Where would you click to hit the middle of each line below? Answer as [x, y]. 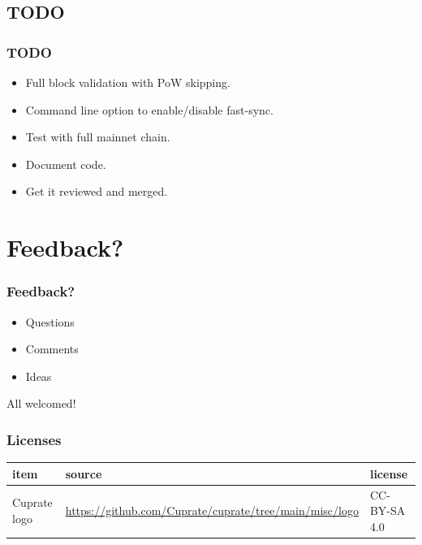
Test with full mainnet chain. [98, 137]
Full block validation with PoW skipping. [128, 82]
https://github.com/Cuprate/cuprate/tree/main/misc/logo [212, 510]
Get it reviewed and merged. [97, 191]
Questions [50, 321]
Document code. [66, 164]
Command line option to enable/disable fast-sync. [149, 109]
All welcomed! [41, 403]
